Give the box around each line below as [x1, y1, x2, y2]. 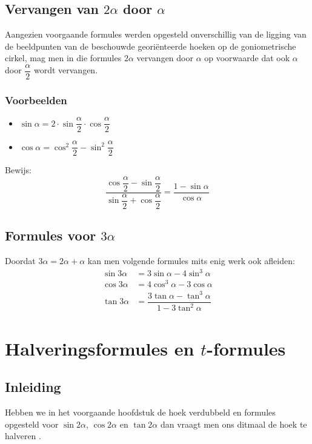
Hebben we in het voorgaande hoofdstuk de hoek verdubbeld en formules [5, 405, 276, 418]
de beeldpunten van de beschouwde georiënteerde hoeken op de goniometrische [5, 39, 296, 52]
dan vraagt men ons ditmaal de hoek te [160, 417, 307, 430]
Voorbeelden [5, 92, 67, 107]
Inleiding [5, 377, 61, 396]
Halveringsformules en [5, 336, 194, 360]
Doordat [5, 254, 36, 267]
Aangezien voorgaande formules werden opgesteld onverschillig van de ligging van [5, 28, 307, 41]
